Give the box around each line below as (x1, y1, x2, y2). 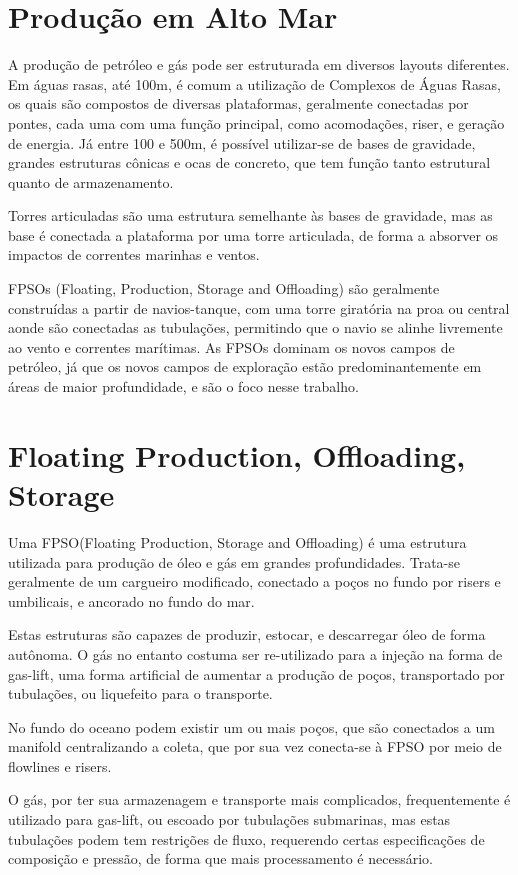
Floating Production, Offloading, (8, 434, 466, 475)
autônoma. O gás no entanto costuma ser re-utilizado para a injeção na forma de (8, 643, 503, 664)
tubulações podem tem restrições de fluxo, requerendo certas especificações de (8, 828, 485, 849)
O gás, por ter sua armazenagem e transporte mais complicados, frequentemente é (8, 789, 511, 810)
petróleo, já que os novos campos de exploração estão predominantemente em (8, 356, 482, 377)
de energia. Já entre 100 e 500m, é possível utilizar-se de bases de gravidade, (8, 132, 476, 153)
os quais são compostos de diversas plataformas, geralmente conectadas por (8, 93, 469, 114)
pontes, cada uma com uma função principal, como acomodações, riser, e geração (8, 112, 505, 133)
